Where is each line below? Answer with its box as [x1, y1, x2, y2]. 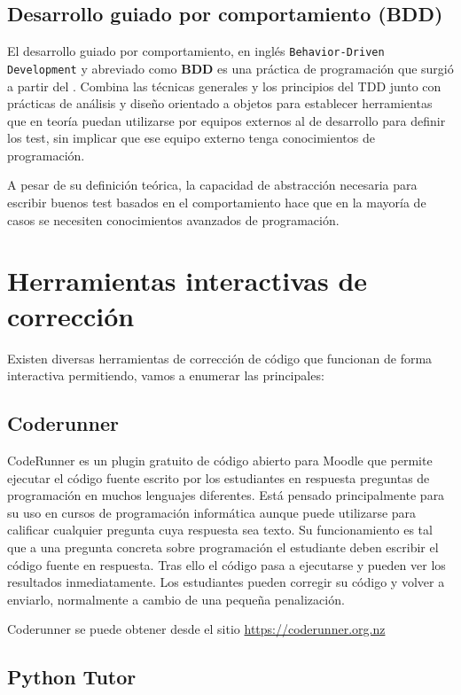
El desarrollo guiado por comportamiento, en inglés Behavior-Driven [7, 42, 385, 60]
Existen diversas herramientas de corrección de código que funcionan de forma [7, 348, 433, 367]
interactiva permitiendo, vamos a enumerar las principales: [7, 366, 324, 385]
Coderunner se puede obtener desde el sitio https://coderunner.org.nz [7, 620, 386, 638]
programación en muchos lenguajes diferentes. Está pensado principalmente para [7, 486, 445, 504]
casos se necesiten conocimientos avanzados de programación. [7, 210, 340, 229]
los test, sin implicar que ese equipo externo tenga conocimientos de [7, 129, 375, 147]
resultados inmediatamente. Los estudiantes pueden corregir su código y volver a [7, 573, 445, 591]
